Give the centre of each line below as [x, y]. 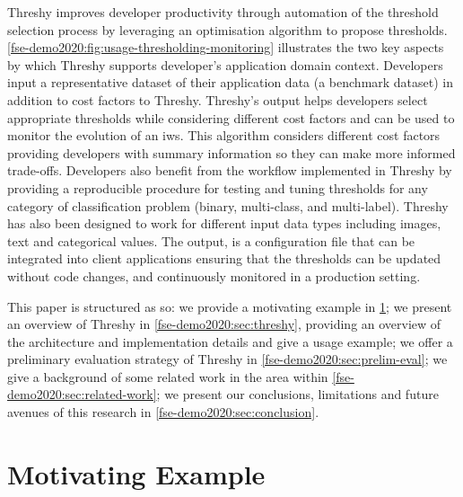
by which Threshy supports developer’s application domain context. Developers [225, 64]
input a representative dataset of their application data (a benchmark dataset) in [231, 82]
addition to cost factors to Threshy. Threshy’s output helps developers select [218, 99]
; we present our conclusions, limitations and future [297, 394]
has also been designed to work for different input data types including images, [224, 223]
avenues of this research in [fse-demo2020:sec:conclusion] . [163, 412]
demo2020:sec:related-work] [82, 394]
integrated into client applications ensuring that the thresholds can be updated [224, 258]
